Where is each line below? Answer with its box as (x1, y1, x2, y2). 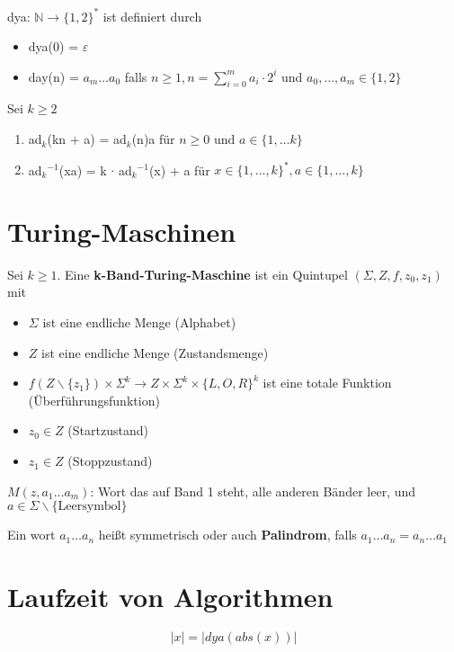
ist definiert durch (102, 6, 202, 25)
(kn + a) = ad (47, 130, 127, 148)
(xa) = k (58, 160, 107, 179)
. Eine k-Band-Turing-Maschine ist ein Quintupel (57, 264, 348, 283)
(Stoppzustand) (67, 451, 153, 470)
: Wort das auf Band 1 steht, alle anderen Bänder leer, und (90, 481, 416, 500)
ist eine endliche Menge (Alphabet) (42, 313, 236, 332)
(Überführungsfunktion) (28, 390, 160, 409)
